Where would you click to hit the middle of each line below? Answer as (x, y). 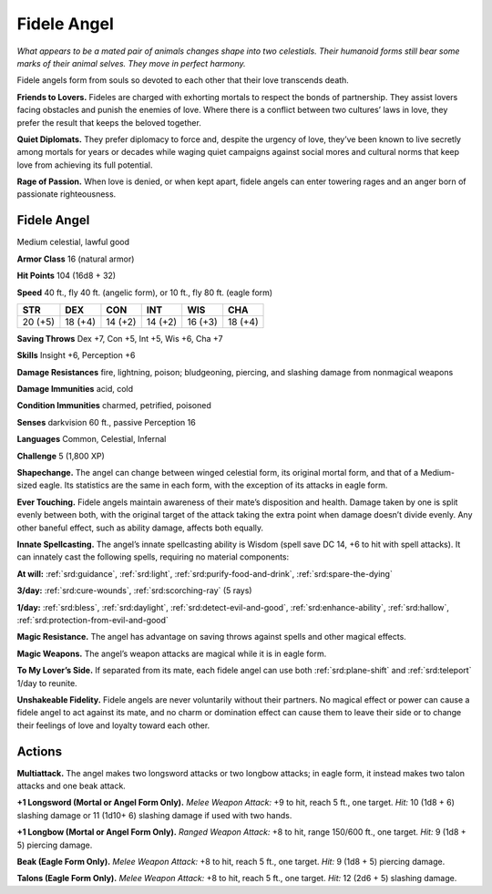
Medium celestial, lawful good (73, 242)
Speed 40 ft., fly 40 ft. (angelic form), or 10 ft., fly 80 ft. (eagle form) (145, 293)
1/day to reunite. (47, 683)
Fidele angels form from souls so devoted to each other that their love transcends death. (183, 80)
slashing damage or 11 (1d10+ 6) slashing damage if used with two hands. (154, 815)
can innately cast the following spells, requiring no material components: (153, 557)
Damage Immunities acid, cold (75, 389)
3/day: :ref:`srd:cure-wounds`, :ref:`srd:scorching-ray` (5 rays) (134, 591)
